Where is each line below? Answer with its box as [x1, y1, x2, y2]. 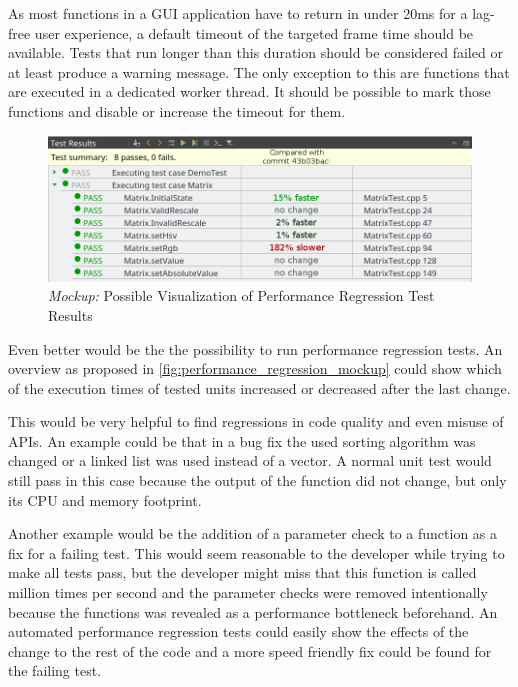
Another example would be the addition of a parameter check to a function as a [8, 523, 498, 544]
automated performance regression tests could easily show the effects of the [8, 621, 469, 642]
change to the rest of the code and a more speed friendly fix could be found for [8, 640, 492, 661]
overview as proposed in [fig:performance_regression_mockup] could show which [8, 358, 502, 379]
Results [48, 304, 93, 325]
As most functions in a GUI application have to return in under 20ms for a [8, 3, 468, 23]
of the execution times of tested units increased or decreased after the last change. [8, 377, 511, 398]
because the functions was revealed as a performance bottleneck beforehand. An [8, 601, 498, 622]
